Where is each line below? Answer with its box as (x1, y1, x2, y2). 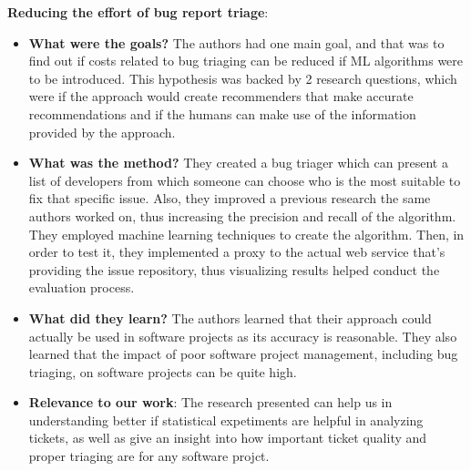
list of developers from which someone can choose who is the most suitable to (28, 170, 461, 189)
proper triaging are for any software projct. (28, 446, 270, 466)
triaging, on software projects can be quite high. (28, 362, 297, 381)
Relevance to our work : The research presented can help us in (28, 393, 393, 412)
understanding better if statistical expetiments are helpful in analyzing (28, 410, 424, 429)
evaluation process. (28, 278, 135, 297)
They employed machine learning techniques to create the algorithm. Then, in (28, 224, 465, 243)
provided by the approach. (28, 122, 176, 141)
